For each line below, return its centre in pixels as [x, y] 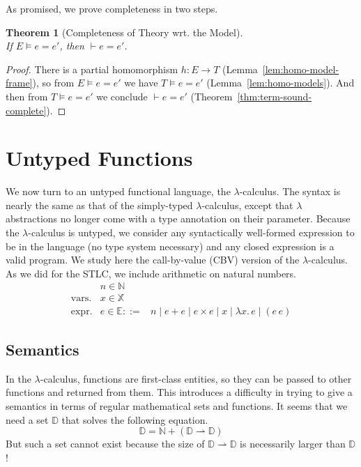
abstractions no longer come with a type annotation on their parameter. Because [178, 219]
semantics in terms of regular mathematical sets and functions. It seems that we [177, 405]
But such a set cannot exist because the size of [105, 444]
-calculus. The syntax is [290, 191]
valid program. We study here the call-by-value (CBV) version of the [153, 260]
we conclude [122, 96]
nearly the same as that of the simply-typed [99, 205]
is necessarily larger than [293, 444]
